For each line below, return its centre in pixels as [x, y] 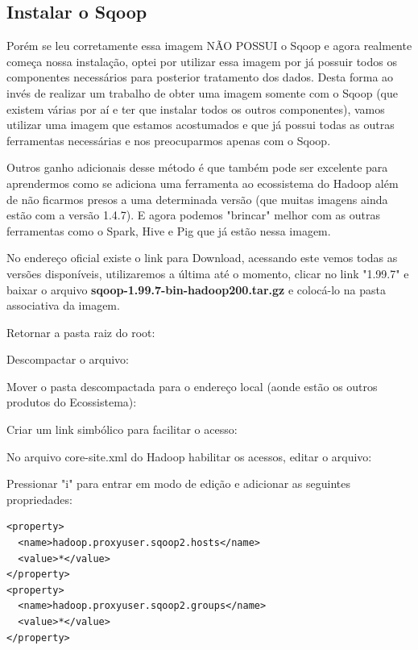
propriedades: [39, 499]
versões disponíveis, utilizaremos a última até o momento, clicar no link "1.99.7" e [208, 273]
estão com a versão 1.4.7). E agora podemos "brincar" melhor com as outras [193, 215]
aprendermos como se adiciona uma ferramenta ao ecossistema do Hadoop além [203, 183]
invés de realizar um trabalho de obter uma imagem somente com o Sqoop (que [202, 92]
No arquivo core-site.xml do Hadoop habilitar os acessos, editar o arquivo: [189, 456]
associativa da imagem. [63, 305]
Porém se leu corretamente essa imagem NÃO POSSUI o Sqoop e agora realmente [209, 46]
